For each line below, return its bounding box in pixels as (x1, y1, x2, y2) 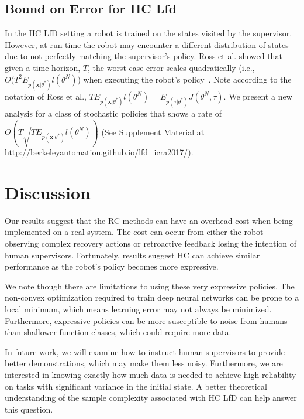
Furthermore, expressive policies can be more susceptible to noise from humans (5, 314, 288, 326)
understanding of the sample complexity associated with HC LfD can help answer (5, 391, 297, 404)
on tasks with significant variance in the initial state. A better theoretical (5, 380, 267, 392)
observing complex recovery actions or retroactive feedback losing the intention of (5, 237, 296, 250)
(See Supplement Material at (101, 125, 205, 138)
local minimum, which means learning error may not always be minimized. (5, 303, 272, 315)
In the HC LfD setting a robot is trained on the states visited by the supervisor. (5, 27, 292, 39)
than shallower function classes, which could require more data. (5, 326, 232, 338)
